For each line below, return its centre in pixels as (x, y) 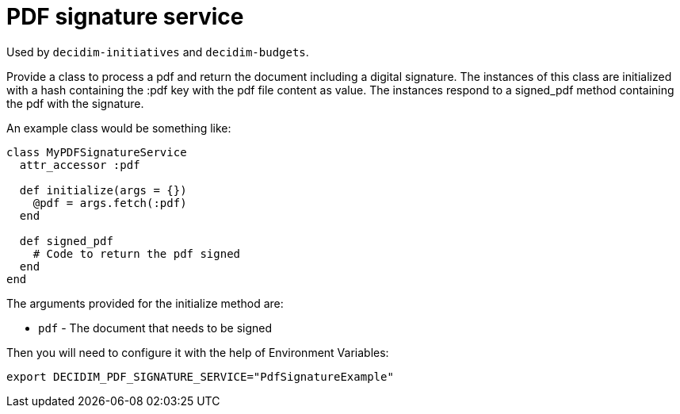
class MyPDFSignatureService (97, 152)
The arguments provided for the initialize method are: (145, 303)
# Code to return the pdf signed (137, 253)
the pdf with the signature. (75, 103)
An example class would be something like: (119, 128)
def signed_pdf (66, 241)
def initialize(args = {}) (103, 190)
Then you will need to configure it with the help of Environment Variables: (198, 352)
